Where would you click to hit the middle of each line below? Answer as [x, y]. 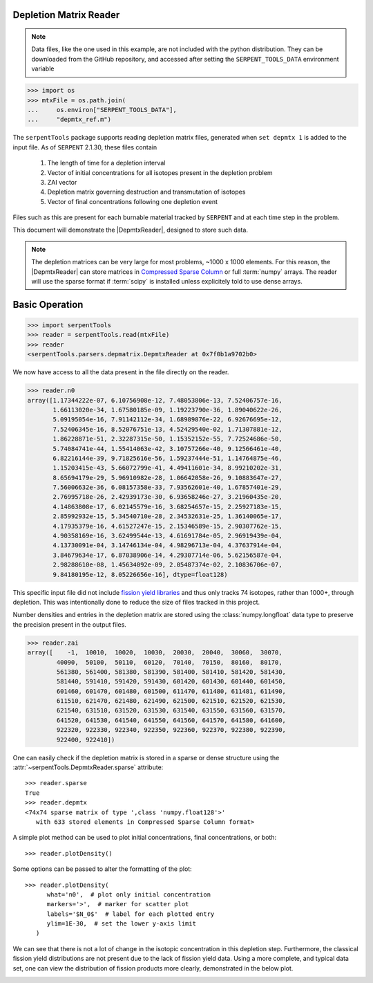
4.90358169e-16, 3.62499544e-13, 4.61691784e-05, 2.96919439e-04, [168, 536]
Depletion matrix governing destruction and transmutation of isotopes [146, 192]
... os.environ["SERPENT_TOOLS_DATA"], [102, 110]
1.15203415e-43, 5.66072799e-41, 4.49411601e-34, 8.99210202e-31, [168, 468]
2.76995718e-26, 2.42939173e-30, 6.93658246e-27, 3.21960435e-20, [168, 497]
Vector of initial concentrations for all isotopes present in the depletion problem [160, 172]
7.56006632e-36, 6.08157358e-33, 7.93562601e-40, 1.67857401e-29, [168, 487]
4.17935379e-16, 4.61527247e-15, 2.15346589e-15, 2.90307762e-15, [168, 526]
